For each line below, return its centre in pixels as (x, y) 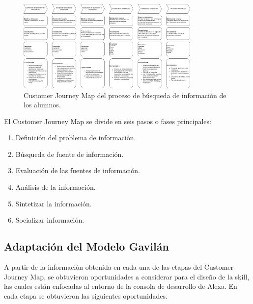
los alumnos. (42, 105)
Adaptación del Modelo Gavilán (86, 246)
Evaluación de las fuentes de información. (78, 170)
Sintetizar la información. (54, 203)
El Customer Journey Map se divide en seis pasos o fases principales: (108, 121)
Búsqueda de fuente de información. (70, 154)
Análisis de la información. (56, 187)
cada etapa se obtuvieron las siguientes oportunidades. (86, 295)
